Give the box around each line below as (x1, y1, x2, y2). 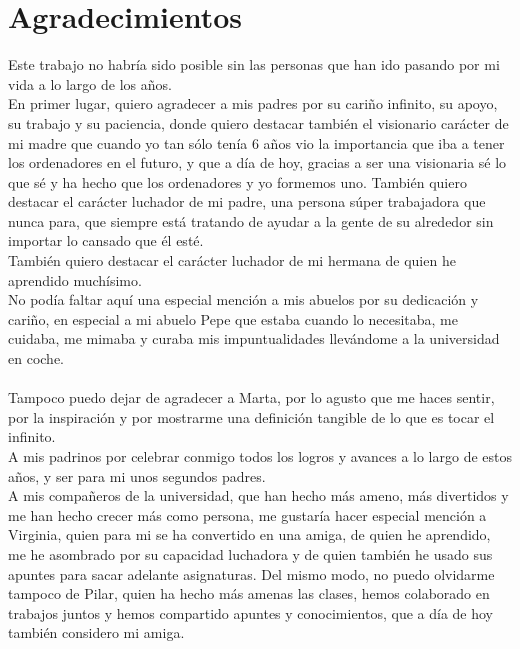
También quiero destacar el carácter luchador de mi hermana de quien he (8, 250, 456, 271)
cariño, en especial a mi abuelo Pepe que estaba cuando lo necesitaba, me (8, 308, 458, 329)
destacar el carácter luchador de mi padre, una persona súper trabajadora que (8, 191, 486, 212)
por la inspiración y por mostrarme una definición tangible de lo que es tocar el (8, 406, 495, 427)
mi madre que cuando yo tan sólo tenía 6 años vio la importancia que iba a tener (8, 132, 505, 153)
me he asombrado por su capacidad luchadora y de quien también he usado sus (8, 543, 493, 564)
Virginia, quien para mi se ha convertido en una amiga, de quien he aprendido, (8, 524, 491, 545)
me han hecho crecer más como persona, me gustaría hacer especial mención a (8, 504, 487, 525)
